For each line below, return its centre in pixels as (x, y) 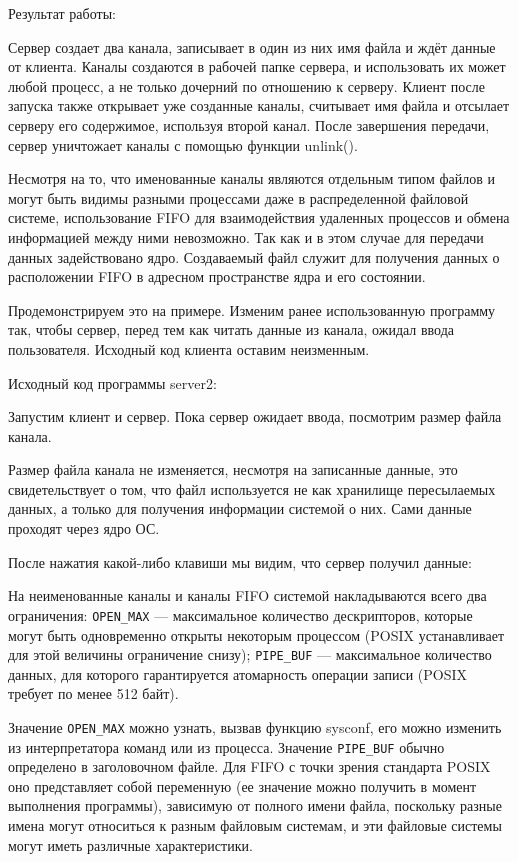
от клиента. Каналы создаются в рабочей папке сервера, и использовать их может (257, 66)
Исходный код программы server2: (112, 382)
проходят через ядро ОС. (84, 528)
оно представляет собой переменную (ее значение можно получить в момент (242, 785)
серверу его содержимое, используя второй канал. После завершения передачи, (249, 124)
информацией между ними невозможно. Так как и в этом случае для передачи (246, 236)
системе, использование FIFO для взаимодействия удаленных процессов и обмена (259, 217)
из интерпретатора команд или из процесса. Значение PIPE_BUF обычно (226, 746)
